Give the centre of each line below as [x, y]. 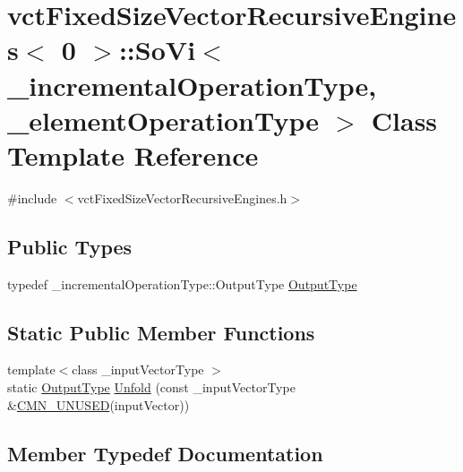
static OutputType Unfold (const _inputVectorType [151, 387]
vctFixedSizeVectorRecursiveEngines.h [182, 197]
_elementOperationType [163, 120]
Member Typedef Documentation [165, 453]
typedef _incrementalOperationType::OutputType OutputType [182, 283]
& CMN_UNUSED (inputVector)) [99, 404]
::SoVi [157, 50]
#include [32, 197]
